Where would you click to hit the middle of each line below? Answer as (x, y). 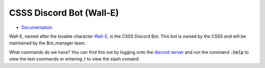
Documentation (37, 27)
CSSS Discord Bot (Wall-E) (64, 13)
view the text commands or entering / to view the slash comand (74, 59)
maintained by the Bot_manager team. (47, 43)
